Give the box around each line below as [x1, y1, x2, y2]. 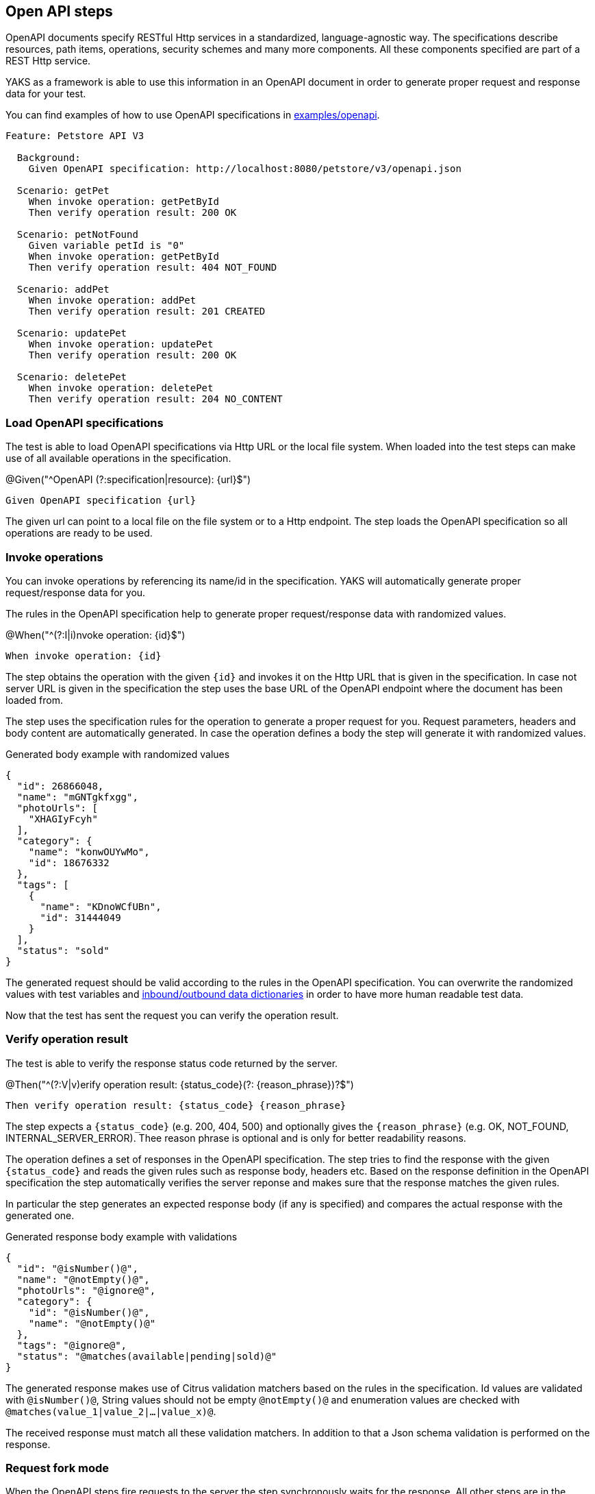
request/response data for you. [5, 586, 146, 598]
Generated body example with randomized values [5, 748, 230, 760]
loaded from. [5, 694, 63, 706]
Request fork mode [5, 1461, 110, 1475]
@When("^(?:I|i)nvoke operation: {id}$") [5, 628, 186, 641]
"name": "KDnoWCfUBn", [40, 901, 162, 912]
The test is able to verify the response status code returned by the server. [5, 1057, 338, 1069]
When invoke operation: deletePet [28, 382, 214, 394]
